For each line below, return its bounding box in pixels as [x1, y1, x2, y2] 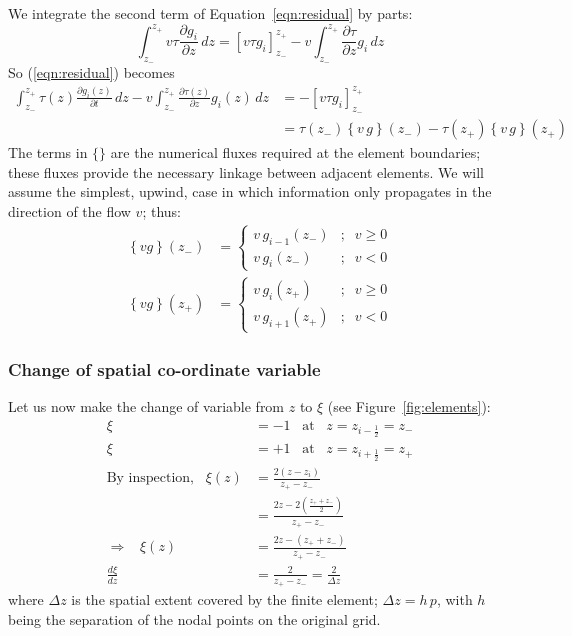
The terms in [8, 142, 88, 163]
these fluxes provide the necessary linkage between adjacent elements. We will [8, 161, 485, 182]
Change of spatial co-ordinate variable [8, 357, 321, 382]
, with [436, 589, 473, 610]
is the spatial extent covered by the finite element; [71, 589, 378, 610]
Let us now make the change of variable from [8, 396, 285, 417]
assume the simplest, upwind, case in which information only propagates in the [8, 181, 492, 202]
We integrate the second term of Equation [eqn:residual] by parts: [8, 3, 413, 23]
